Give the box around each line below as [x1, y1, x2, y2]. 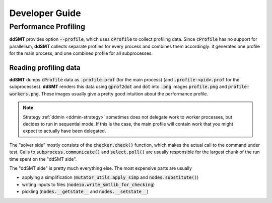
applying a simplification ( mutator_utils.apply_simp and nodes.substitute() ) [22, 174, 199, 180]
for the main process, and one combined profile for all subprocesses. [9, 50, 153, 56]
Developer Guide [9, 8, 81, 19]
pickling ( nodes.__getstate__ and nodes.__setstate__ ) [22, 188, 149, 194]
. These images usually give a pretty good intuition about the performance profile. [38, 90, 209, 96]
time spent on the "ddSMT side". [9, 156, 77, 162]
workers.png [9, 91, 39, 96]
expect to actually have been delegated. [23, 128, 106, 134]
